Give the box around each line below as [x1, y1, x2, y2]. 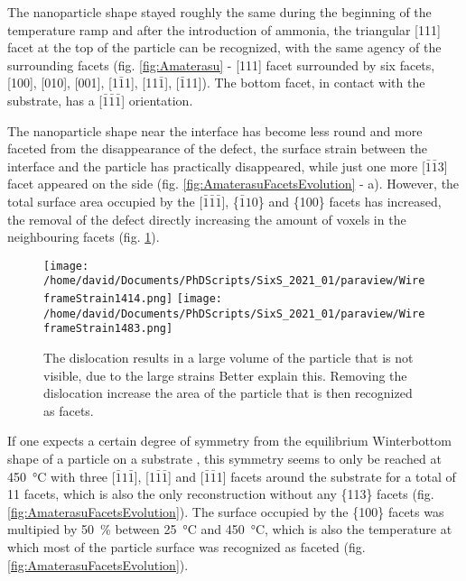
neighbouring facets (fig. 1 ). [7, 227, 160, 246]
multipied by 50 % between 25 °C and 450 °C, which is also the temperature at [7, 520, 452, 539]
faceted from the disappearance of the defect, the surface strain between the [7, 139, 428, 158]
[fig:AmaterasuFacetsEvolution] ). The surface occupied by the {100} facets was [7, 502, 444, 521]
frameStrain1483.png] [43, 322, 173, 336]
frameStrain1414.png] [43, 292, 173, 306]
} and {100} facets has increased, [257, 191, 442, 210]
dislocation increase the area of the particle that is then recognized [43, 383, 413, 402]
